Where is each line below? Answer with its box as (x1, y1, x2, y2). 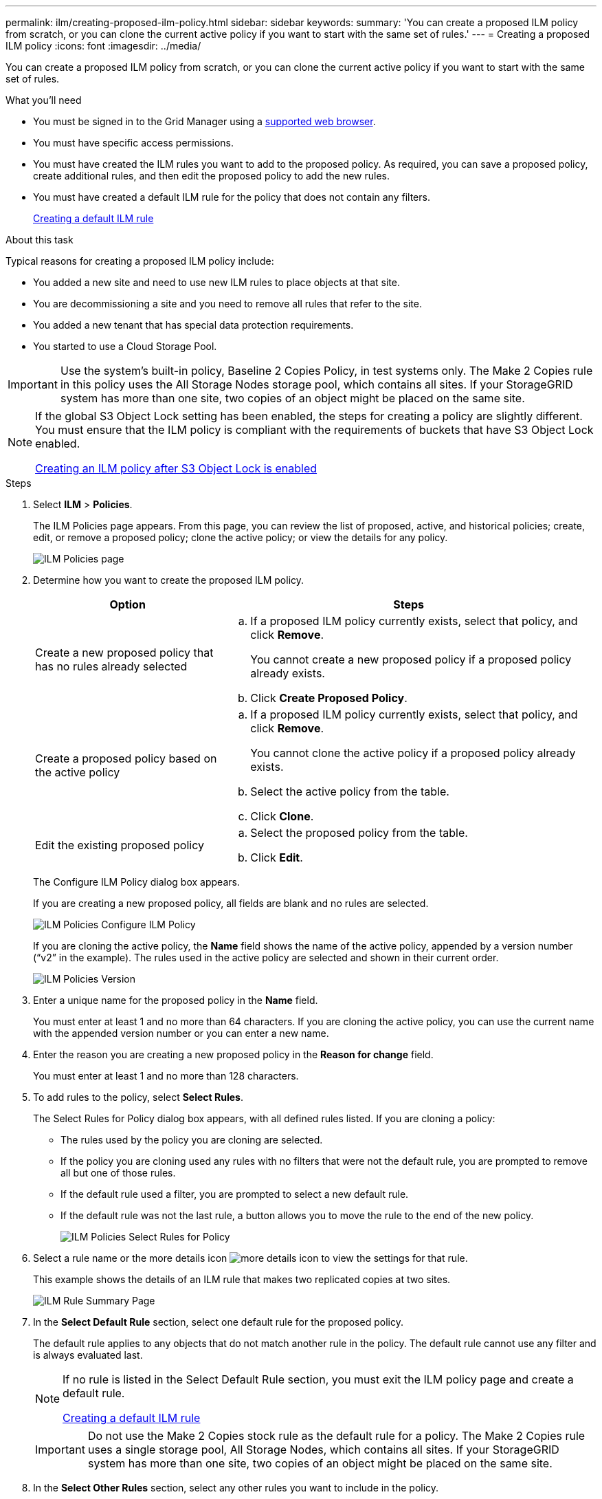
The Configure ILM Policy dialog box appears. (33, 876, 240, 888)
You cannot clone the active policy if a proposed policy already (250, 746, 576, 760)
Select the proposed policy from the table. (250, 826, 468, 840)
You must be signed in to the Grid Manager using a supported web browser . (33, 116, 376, 127)
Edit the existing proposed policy (35, 838, 205, 852)
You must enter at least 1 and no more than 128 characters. (33, 1070, 299, 1082)
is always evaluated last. (33, 1349, 143, 1361)
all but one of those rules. (60, 1167, 176, 1179)
